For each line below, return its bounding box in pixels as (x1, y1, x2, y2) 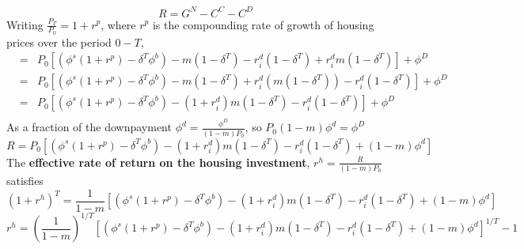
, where (101, 16, 136, 32)
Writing (6, 16, 44, 32)
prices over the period (6, 33, 112, 50)
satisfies (6, 172, 44, 188)
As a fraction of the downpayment (6, 119, 172, 135)
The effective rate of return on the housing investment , (6, 153, 310, 170)
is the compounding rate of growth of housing (152, 16, 374, 32)
